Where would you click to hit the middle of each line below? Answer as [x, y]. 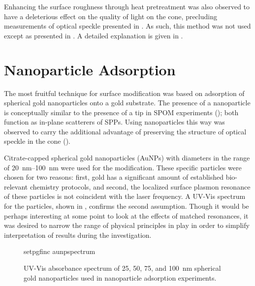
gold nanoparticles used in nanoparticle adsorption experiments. [120, 277]
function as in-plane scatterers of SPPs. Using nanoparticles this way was [114, 122]
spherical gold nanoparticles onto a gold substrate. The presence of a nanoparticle [127, 103]
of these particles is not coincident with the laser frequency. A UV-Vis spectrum [125, 196]
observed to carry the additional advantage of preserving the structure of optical [125, 131]
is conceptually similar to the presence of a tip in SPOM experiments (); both [121, 112]
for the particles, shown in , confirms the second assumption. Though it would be [127, 206]
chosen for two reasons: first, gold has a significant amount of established [114, 177]
